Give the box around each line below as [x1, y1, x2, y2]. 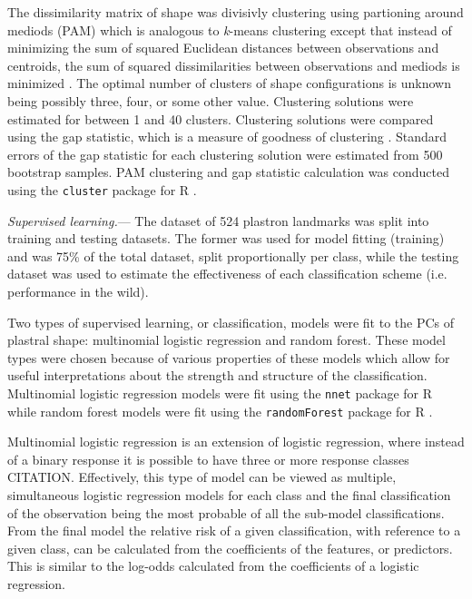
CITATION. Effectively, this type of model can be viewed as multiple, [7, 467, 397, 486]
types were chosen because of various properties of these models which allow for [7, 348, 450, 367]
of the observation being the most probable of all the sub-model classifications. [7, 503, 445, 522]
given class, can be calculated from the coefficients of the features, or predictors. [7, 538, 453, 557]
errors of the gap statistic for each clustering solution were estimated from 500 [7, 144, 443, 163]
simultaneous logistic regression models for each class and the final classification [7, 486, 451, 505]
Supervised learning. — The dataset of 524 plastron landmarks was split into [7, 211, 429, 230]
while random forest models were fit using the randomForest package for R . [7, 401, 433, 420]
